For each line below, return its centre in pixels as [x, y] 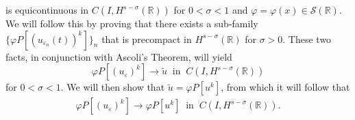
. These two [307, 39]
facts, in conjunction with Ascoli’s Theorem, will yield [119, 56]
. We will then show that [113, 87]
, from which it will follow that [285, 87]
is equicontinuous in [47, 10]
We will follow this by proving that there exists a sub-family [132, 23]
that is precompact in [147, 39]
